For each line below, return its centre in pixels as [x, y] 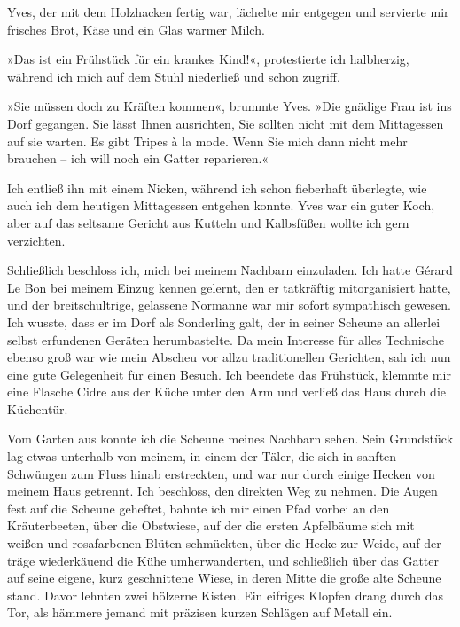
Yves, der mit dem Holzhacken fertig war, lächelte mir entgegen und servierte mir [228, 12]
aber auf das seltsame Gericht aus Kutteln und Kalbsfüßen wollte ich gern [208, 222]
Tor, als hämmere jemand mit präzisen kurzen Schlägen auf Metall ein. [200, 612]
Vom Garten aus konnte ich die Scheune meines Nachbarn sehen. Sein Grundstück [230, 439]
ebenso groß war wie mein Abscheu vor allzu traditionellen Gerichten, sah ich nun [229, 357]
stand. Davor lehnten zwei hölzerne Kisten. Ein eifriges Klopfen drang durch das [226, 595]
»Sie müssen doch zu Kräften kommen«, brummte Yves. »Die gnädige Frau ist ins [230, 106]
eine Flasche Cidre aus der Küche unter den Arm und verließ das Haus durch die [226, 392]
